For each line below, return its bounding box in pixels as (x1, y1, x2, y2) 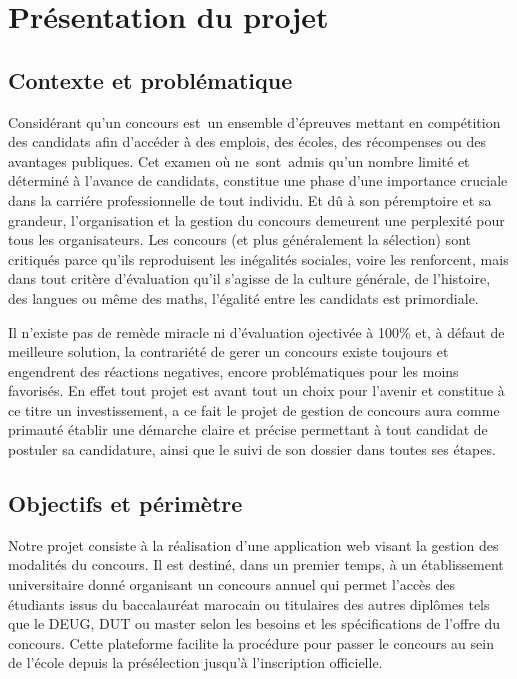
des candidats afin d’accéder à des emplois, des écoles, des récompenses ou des (8, 131, 486, 152)
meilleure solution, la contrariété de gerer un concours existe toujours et (8, 341, 449, 362)
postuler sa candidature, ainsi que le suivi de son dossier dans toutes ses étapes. (8, 439, 496, 460)
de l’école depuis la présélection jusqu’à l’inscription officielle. (8, 652, 383, 673)
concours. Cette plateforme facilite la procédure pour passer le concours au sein (8, 632, 494, 653)
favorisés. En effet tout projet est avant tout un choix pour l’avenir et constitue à (8, 380, 505, 401)
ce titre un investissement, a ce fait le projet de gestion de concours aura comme (8, 399, 500, 420)
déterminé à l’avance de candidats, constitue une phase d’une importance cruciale (8, 170, 508, 191)
